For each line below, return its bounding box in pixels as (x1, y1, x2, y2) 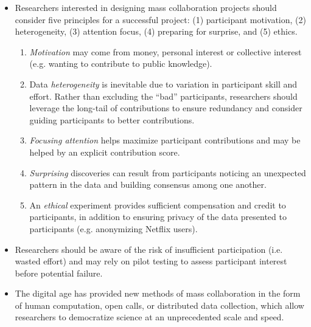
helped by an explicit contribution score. (29, 145, 180, 158)
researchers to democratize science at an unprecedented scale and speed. (15, 311, 284, 323)
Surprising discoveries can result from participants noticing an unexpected (29, 166, 306, 179)
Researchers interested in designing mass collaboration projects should (15, 1, 277, 13)
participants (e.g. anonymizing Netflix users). (29, 222, 198, 235)
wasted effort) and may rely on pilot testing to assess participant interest (15, 255, 287, 267)
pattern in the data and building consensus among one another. (29, 178, 267, 191)
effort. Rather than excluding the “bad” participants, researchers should (29, 89, 298, 102)
